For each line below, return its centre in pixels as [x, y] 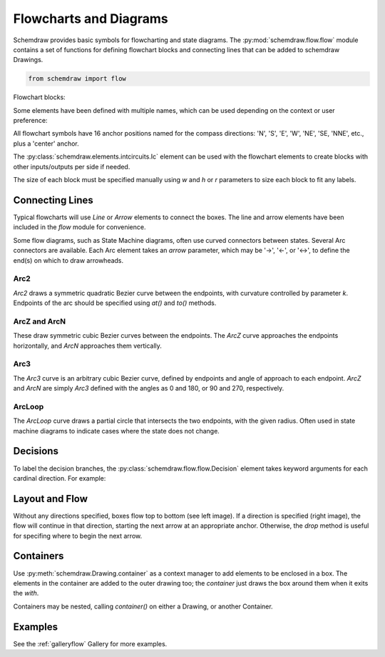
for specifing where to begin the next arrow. [78, 536]
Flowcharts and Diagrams [91, 19]
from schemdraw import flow [77, 79]
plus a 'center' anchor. [46, 144]
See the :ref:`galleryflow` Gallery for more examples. [90, 643]
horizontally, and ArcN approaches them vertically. [87, 346]
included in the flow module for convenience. [79, 227]
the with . [26, 593]
